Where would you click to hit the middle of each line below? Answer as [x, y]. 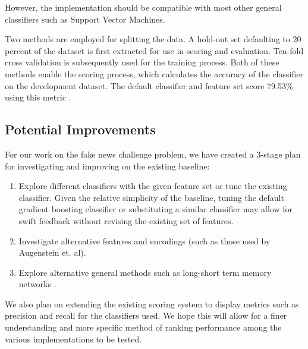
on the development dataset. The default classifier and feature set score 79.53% [149, 85]
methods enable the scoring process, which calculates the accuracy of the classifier [154, 73]
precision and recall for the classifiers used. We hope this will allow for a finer [146, 315]
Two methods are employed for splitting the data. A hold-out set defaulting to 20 [153, 39]
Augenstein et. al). [52, 252]
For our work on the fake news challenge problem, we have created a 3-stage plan [153, 154]
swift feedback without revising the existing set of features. [126, 220]
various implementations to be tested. [73, 339]
